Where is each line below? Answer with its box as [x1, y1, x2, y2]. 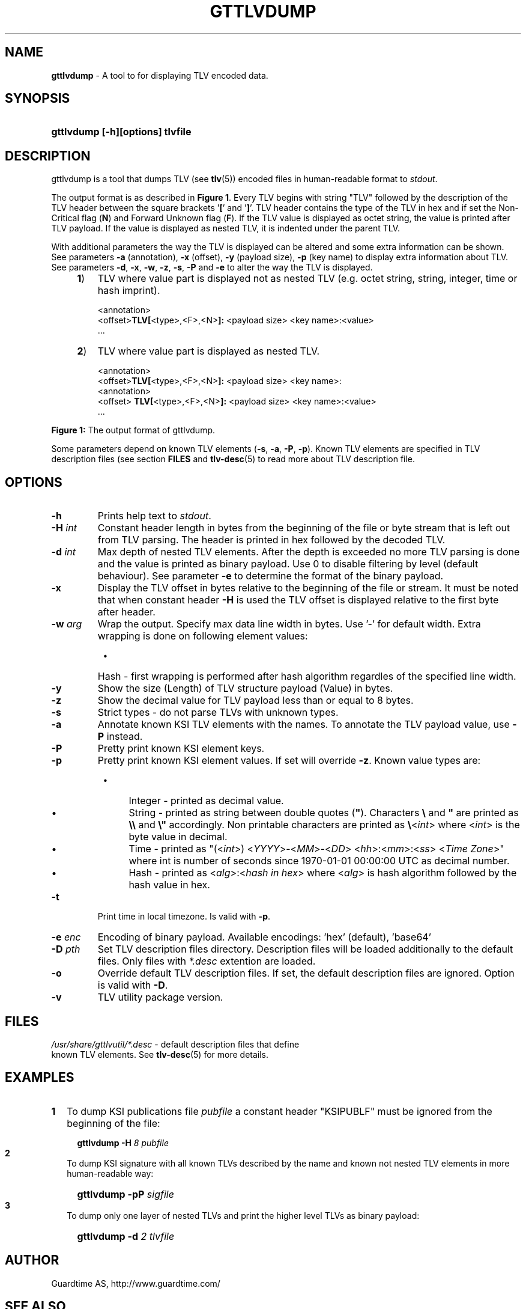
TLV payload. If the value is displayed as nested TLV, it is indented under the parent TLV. [51, 223, 401, 234]
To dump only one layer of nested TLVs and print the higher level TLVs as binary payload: [67, 1210, 420, 1221]
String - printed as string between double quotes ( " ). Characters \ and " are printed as [128, 807, 519, 819]
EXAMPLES [5, 1070, 74, 1085]
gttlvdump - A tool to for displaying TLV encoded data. [51, 70, 268, 81]
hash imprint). [97, 284, 160, 297]
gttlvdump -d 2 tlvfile [77, 1230, 175, 1242]
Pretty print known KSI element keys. [97, 742, 265, 755]
